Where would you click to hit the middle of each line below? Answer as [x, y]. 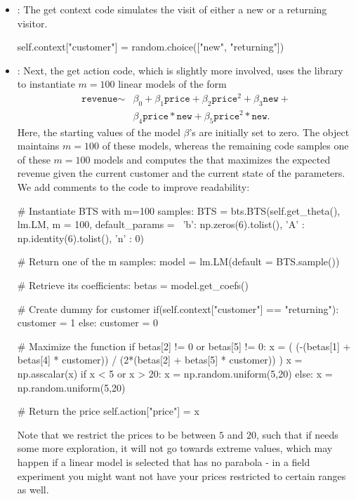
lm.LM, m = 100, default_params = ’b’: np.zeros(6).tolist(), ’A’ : [161, 224]
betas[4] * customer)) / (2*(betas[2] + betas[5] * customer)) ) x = [160, 360]
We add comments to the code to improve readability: [133, 187]
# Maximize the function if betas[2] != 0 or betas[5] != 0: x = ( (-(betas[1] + [184, 346]
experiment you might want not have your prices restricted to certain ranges [182, 475]
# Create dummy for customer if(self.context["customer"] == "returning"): [178, 308]
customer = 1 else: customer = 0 [87, 322]
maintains [38, 146]
